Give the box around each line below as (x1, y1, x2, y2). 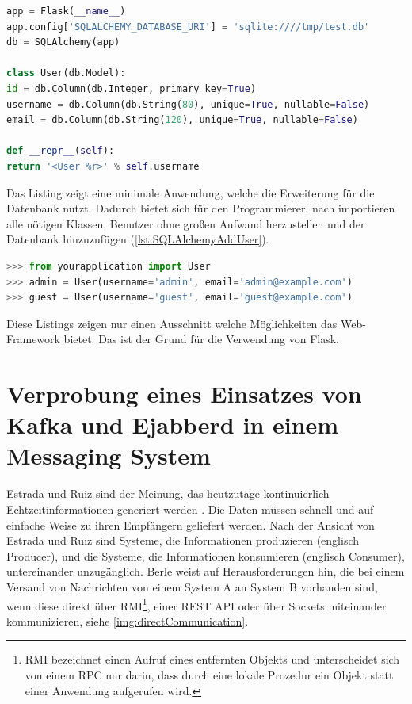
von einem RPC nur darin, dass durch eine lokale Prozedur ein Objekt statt (25, 666, 394, 683)
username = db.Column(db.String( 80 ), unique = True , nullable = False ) (6, 98, 370, 110)
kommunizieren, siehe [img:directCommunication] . (6, 612, 249, 629)
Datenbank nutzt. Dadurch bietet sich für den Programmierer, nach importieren (6, 200, 395, 216)
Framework (6, 331, 60, 347)
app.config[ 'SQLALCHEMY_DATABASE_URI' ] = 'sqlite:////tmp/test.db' (6, 21, 370, 33)
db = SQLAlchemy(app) (6, 36, 120, 48)
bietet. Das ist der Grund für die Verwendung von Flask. (63, 331, 340, 347)
